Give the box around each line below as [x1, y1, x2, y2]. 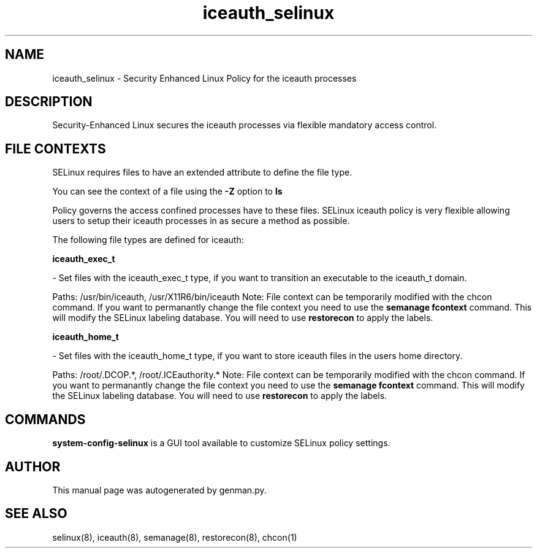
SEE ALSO [5, 506, 67, 522]
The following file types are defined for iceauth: [52, 234, 244, 246]
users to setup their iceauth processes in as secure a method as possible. [52, 215, 350, 226]
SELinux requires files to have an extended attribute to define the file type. [52, 167, 352, 178]
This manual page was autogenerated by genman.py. [52, 484, 267, 495]
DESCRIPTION [5, 94, 93, 110]
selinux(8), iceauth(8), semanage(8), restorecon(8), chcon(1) [52, 532, 297, 543]
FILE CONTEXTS [5, 141, 106, 157]
